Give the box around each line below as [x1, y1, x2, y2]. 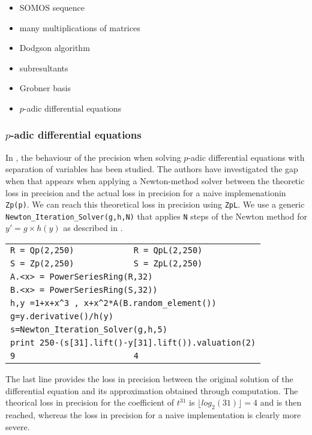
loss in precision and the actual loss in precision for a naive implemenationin [5, 186, 286, 199]
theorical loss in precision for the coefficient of [5, 396, 175, 409]
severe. [5, 420, 30, 433]
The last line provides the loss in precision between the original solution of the [5, 373, 293, 385]
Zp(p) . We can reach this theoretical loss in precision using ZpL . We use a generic [5, 198, 305, 211]
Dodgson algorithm [19, 41, 90, 54]
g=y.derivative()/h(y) [10, 311, 113, 322]
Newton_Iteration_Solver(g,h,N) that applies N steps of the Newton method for [5, 209, 307, 222]
